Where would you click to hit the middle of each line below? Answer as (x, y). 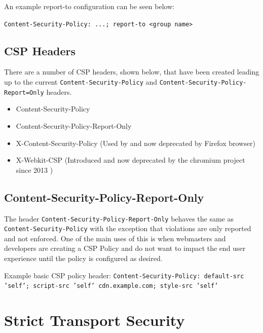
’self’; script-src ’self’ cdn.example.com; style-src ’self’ (111, 286)
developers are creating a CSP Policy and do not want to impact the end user (125, 248)
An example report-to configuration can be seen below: (89, 6)
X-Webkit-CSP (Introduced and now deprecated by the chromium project (130, 160)
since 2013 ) (34, 170)
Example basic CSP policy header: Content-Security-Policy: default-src (124, 275)
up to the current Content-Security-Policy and (81, 82)
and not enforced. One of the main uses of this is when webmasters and (115, 238)
